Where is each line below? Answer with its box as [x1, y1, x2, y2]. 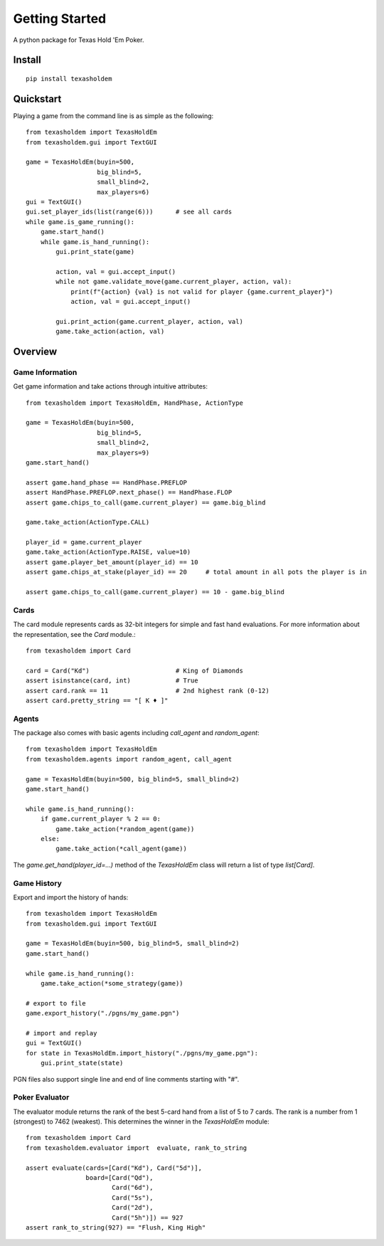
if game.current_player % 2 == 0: [40, 815, 161, 823]
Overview [13, 345, 58, 357]
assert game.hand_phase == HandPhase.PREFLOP [26, 478, 188, 487]
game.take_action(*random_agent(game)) [55, 825, 195, 833]
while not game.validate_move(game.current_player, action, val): [55, 278, 292, 286]
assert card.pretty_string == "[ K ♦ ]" [26, 696, 169, 704]
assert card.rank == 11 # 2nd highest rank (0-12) [26, 687, 270, 695]
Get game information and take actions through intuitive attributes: [13, 382, 208, 391]
